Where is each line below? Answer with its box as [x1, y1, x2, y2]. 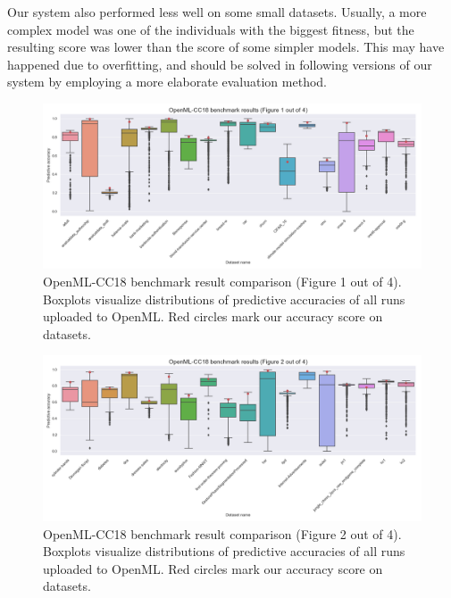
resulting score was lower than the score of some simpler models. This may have [7, 37, 445, 56]
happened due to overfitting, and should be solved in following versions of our [7, 54, 432, 73]
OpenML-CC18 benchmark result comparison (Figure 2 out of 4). [43, 524, 402, 543]
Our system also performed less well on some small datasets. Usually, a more [7, 3, 427, 21]
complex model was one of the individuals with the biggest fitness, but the [7, 20, 414, 38]
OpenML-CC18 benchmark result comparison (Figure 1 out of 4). [43, 272, 402, 291]
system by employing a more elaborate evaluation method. [7, 72, 327, 91]
